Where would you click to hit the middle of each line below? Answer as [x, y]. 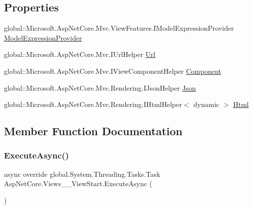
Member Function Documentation [93, 131]
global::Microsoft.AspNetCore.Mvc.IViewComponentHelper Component [113, 71]
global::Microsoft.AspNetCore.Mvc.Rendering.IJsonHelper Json [100, 87]
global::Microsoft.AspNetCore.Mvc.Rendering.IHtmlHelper [93, 104]
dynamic [206, 104]
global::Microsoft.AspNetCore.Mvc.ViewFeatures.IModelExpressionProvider [119, 28]
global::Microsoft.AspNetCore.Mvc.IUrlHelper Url [80, 54]
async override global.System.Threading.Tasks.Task [82, 174]
